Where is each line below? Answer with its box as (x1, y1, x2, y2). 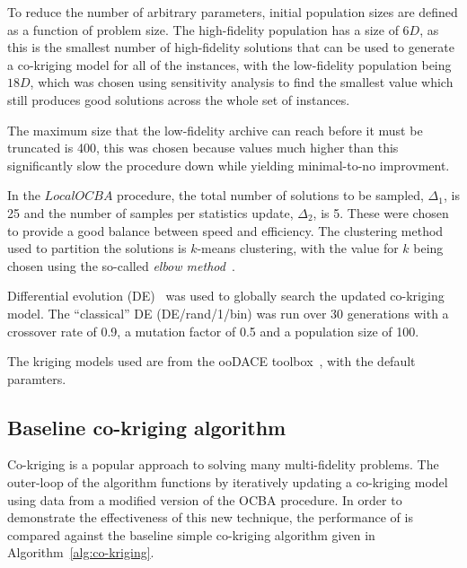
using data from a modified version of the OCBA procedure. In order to (7, 490, 402, 509)
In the (7, 186, 40, 205)
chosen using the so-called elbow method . (7, 256, 235, 275)
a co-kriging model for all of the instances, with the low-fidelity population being (7, 55, 452, 74)
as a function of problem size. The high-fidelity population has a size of (7, 20, 399, 39)
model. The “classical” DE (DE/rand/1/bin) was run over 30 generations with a (7, 303, 449, 322)
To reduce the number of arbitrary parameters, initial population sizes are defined (7, 3, 458, 21)
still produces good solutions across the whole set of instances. (7, 90, 350, 109)
